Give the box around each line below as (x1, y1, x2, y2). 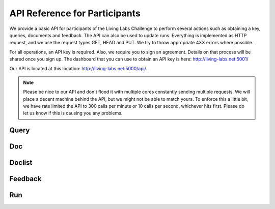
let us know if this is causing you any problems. (23, 110, 123, 116)
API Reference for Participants (9, 8, 141, 19)
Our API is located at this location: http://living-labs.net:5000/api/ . (9, 65, 148, 71)
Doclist (9, 158, 33, 167)
